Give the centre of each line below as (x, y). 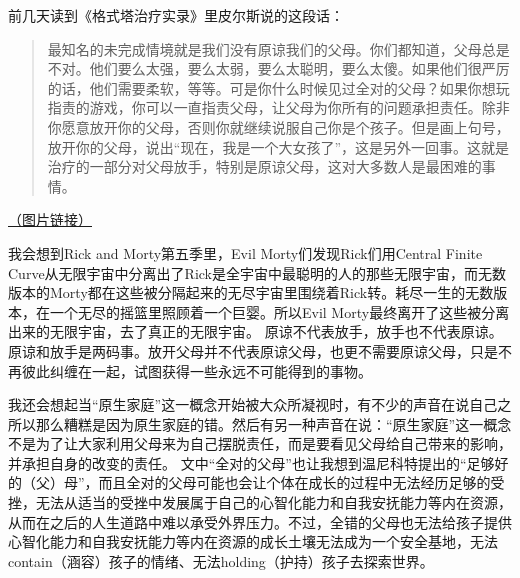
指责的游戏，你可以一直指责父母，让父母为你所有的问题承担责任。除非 (278, 107)
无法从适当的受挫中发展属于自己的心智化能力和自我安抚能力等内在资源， (273, 502)
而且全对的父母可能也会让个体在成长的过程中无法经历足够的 (294, 482)
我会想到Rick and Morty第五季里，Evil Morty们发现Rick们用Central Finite (245, 252)
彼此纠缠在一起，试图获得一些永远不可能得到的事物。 (196, 370)
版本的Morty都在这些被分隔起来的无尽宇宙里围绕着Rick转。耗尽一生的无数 (251, 292)
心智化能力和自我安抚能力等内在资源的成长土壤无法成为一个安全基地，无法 (253, 541)
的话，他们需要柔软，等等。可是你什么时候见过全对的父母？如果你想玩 (278, 87)
